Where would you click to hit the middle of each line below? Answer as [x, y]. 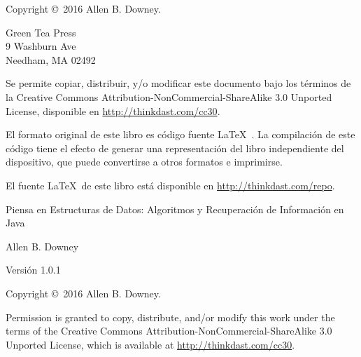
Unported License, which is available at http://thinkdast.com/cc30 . [150, 344]
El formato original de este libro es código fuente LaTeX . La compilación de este [180, 134]
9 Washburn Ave [41, 46]
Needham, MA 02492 [51, 59]
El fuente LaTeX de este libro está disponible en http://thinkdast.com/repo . [170, 185]
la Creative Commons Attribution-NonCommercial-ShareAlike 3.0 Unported [169, 96]
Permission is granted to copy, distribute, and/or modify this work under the [170, 317]
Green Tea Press [41, 32]
